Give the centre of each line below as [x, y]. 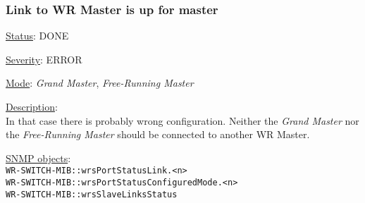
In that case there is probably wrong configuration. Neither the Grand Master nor [182, 120]
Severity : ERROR [44, 59]
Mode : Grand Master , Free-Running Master [100, 83]
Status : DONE [37, 36]
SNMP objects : [38, 158]
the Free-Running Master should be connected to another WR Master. [158, 134]
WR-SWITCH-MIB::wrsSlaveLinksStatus [92, 194]
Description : [32, 106]
